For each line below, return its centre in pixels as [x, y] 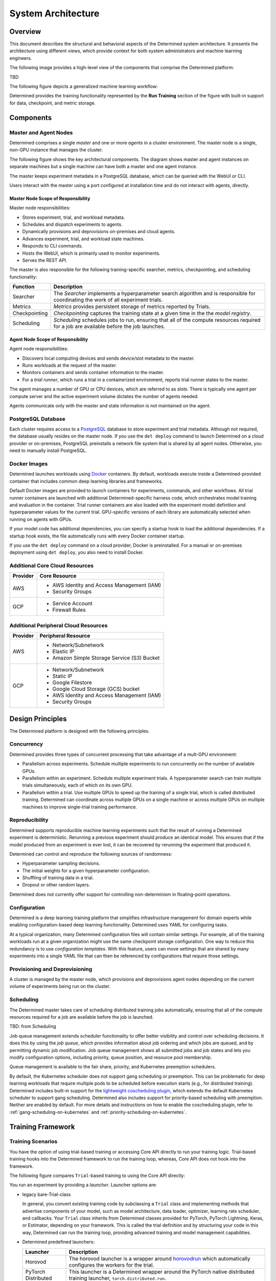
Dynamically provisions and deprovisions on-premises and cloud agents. [99, 232]
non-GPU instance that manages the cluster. [56, 150]
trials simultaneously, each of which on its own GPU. [77, 785]
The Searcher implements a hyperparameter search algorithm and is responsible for [154, 294]
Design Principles [38, 719]
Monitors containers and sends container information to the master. [93, 373]
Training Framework [42, 1127]
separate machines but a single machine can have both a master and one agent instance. [103, 167]
